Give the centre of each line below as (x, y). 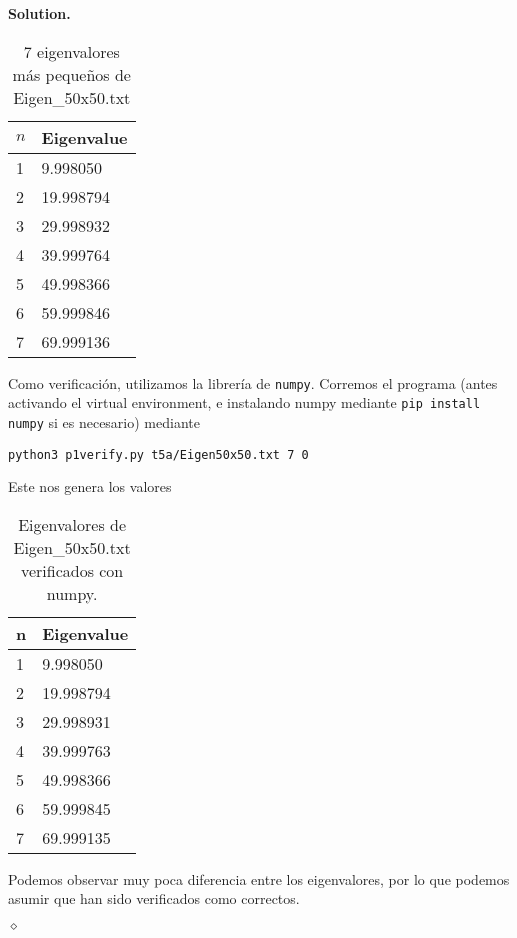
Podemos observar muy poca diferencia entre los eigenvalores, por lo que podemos (259, 878)
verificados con (72, 570)
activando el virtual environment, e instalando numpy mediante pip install (244, 402)
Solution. (39, 13)
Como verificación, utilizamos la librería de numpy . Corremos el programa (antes (253, 382)
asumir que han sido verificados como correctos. (154, 898)
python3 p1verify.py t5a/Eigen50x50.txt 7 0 (158, 454)
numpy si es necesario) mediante (104, 421)
